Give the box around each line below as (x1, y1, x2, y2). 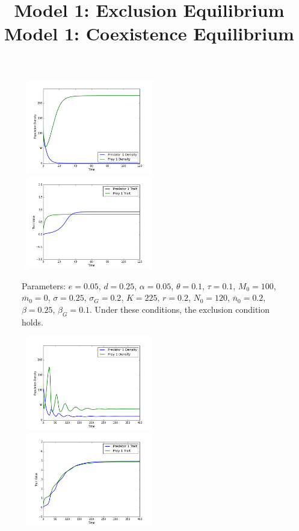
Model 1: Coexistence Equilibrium (4, 21, 294, 46)
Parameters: (22, 279, 66, 292)
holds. (22, 315, 43, 328)
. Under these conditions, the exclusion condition (90, 303, 270, 315)
